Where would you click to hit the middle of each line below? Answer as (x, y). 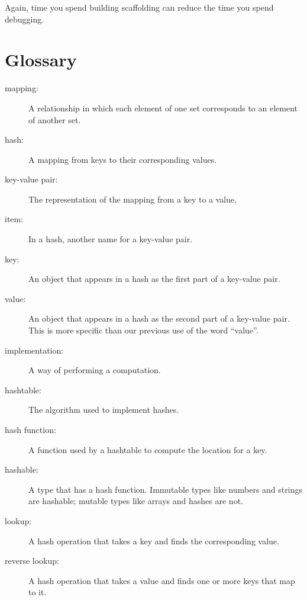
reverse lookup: (32, 561)
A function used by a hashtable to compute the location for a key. (148, 449)
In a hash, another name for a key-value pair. (111, 239)
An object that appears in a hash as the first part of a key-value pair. (154, 279)
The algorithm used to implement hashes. (104, 410)
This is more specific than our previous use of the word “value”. (143, 330)
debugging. (25, 19)
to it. (38, 592)
